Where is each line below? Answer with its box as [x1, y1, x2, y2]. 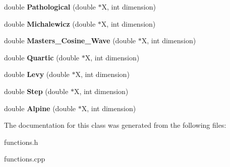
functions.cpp [4, 153, 45, 164]
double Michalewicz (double [4, 18, 96, 29]
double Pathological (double [4, 2, 96, 12]
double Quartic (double [4, 52, 80, 62]
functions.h [4, 136, 38, 147]
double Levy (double [4, 69, 70, 79]
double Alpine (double [4, 103, 76, 113]
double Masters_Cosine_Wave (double [4, 35, 136, 46]
